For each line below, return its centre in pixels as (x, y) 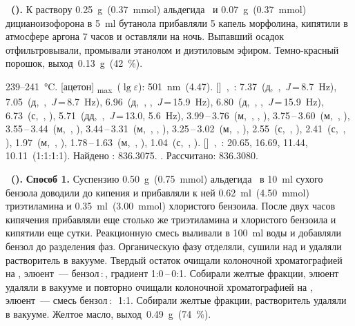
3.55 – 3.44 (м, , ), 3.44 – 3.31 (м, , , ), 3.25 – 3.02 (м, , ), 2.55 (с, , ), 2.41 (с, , (176, 129)
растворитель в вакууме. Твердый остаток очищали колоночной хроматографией (174, 259)
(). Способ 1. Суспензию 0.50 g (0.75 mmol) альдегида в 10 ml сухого (167, 179)
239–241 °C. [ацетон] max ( (63, 87)
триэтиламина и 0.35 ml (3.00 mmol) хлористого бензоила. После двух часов (171, 206)
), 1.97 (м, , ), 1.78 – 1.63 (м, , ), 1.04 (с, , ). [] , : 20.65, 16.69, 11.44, (157, 142)
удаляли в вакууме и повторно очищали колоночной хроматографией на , (159, 286)
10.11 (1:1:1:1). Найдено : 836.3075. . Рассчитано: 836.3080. (132, 155)
